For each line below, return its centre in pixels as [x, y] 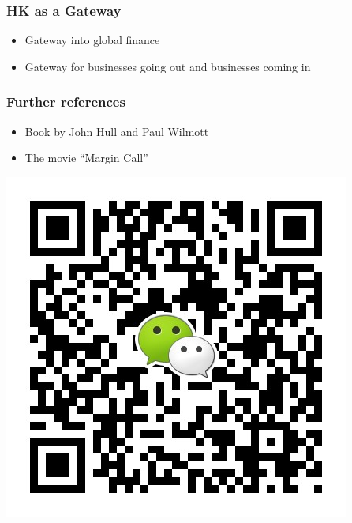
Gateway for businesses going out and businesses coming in [168, 66]
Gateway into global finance [92, 40]
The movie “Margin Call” [86, 158]
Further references [66, 102]
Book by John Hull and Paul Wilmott [117, 131]
